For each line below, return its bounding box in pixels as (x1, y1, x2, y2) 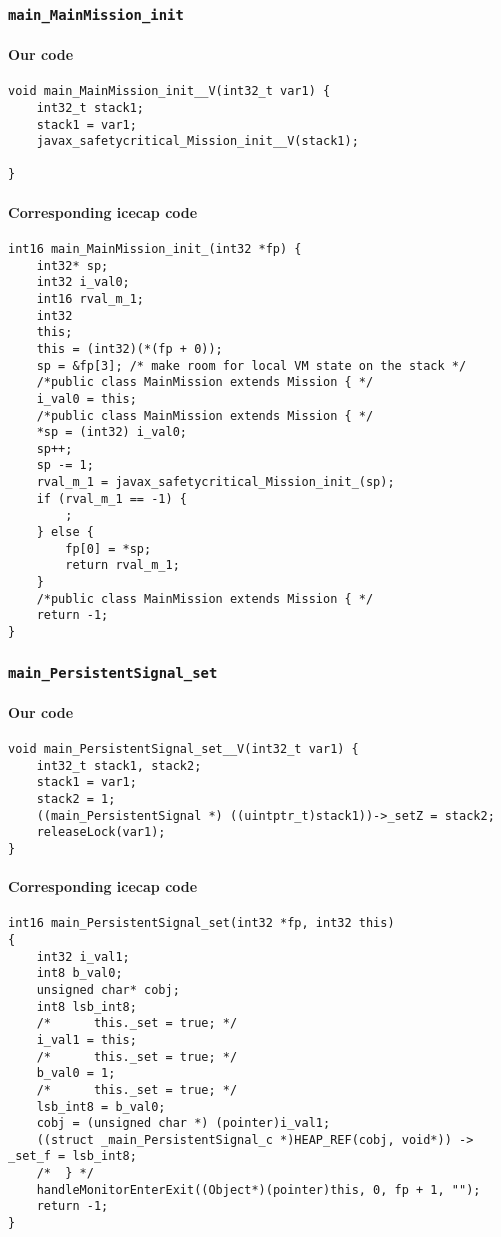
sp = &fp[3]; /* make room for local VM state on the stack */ (36, 358, 467, 373)
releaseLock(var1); (36, 825, 166, 840)
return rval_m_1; (65, 558, 180, 573)
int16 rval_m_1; (36, 291, 145, 306)
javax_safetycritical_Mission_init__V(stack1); (36, 134, 359, 149)
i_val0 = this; (36, 391, 137, 406)
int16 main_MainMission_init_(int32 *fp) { (8, 241, 302, 256)
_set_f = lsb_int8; (8, 1149, 137, 1164)
